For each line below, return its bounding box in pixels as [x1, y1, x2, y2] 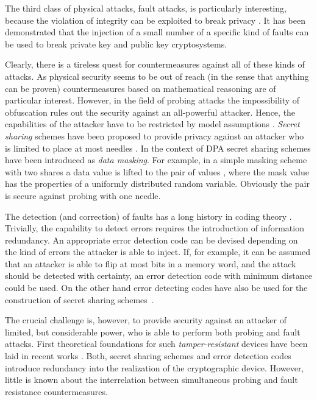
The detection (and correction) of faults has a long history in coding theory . [5, 209, 292, 222]
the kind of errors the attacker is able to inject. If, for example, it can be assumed [5, 245, 310, 258]
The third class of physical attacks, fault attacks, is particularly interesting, [5, 2, 287, 14]
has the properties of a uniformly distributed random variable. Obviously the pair [5, 177, 310, 190]
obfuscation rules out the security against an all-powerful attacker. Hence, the [5, 105, 296, 118]
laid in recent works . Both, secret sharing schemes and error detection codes [5, 349, 291, 362]
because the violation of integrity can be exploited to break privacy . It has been [5, 13, 306, 26]
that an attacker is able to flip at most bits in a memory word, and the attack [5, 257, 296, 270]
